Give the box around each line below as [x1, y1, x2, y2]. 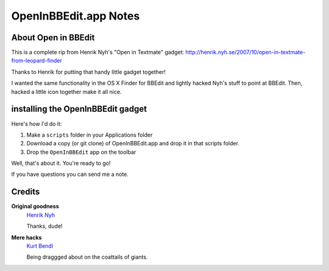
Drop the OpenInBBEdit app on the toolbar [26, 148, 136, 156]
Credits [11, 187, 40, 197]
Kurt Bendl [26, 242, 53, 250]
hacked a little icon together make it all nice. [11, 88, 122, 95]
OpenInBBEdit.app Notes [11, 9, 140, 23]
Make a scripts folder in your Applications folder [26, 131, 153, 139]
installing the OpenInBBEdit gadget [11, 104, 147, 114]
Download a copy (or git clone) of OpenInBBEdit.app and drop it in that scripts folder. [26, 140, 240, 147]
